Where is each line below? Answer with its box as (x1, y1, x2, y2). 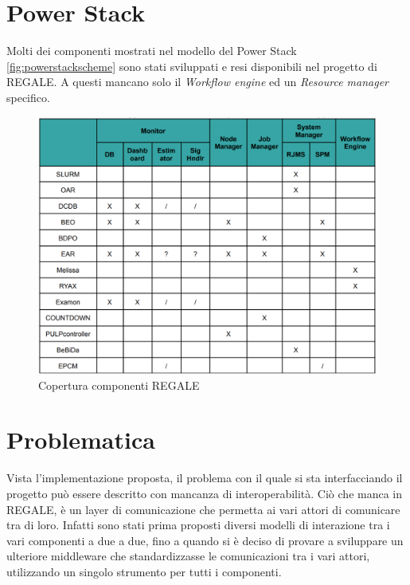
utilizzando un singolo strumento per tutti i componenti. (6, 563, 282, 579)
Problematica (6, 423, 155, 456)
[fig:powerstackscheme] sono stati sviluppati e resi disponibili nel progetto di (6, 57, 377, 74)
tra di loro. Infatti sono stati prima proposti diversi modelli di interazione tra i (6, 516, 390, 533)
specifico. (6, 88, 50, 105)
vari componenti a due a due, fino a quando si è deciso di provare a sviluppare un (6, 532, 404, 548)
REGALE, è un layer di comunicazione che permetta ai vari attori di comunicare (6, 501, 400, 517)
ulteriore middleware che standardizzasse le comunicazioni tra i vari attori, (6, 548, 370, 564)
